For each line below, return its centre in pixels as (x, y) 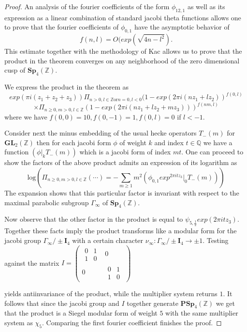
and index (169, 142)
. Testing (216, 240)
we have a (218, 142)
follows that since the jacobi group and (62, 303)
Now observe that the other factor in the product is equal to (94, 219)
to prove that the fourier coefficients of (62, 27)
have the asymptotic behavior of (182, 27)
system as (19, 322)
